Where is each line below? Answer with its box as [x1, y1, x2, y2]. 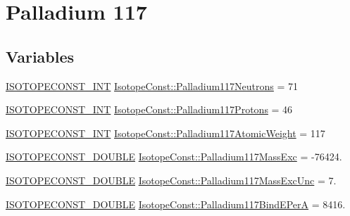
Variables [6, 45, 75, 67]
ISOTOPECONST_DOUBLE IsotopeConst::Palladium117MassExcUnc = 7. [6, 172, 337, 187]
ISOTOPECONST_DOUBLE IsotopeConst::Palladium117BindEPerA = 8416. [6, 196, 346, 211]
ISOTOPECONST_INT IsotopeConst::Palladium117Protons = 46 [6, 102, 293, 117]
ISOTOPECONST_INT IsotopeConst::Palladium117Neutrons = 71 [6, 78, 299, 93]
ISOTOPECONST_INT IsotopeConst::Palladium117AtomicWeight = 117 [6, 125, 325, 140]
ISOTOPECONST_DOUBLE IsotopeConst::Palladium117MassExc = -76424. [6, 149, 342, 164]
